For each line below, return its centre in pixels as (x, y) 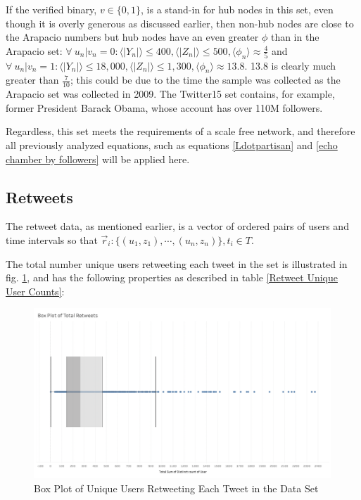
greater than (32, 80)
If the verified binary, (51, 9)
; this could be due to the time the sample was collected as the (205, 80)
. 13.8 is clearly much (290, 65)
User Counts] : (35, 291)
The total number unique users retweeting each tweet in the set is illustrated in (177, 263)
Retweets (39, 197)
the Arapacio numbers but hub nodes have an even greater (132, 37)
